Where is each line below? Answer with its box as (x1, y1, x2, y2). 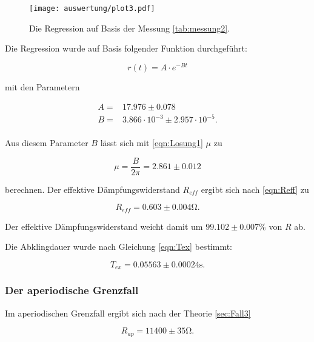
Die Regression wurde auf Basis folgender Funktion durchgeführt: (5, 42, 247, 55)
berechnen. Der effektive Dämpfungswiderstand (5, 183, 180, 195)
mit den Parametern (5, 80, 80, 93)
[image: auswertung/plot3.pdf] (29, 4, 155, 13)
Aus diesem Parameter (5, 136, 89, 149)
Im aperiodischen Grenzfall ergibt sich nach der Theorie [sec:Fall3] (5, 306, 251, 319)
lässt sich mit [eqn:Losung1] (100, 136, 203, 149)
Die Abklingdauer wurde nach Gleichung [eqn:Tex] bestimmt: (5, 240, 232, 253)
